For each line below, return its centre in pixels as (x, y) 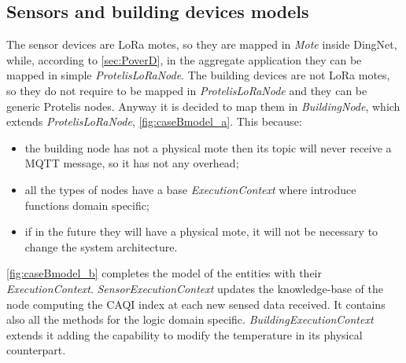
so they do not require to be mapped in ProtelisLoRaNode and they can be (187, 90)
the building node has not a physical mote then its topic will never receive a (208, 147)
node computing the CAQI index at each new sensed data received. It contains (196, 304)
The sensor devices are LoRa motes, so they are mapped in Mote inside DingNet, (202, 44)
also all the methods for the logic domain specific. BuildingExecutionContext (190, 319)
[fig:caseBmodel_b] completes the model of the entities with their (164, 273)
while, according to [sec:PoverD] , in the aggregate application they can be (184, 59)
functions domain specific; (87, 205)
